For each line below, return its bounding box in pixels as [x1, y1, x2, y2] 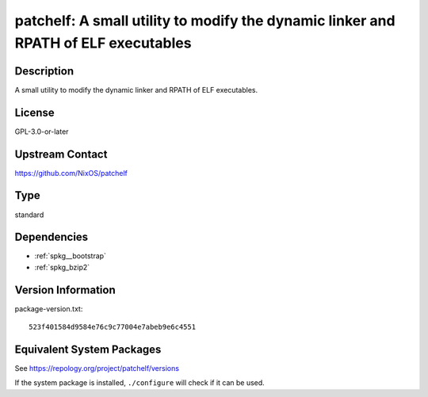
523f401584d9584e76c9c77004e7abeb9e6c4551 [29, 323, 197, 332]
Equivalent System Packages [14, 342, 162, 356]
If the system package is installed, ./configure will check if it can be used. [14, 378, 265, 387]
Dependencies [14, 231, 89, 244]
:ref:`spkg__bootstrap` [34, 251, 107, 261]
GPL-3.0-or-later [14, 127, 69, 136]
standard [14, 210, 44, 219]
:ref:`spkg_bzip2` [34, 262, 90, 272]
